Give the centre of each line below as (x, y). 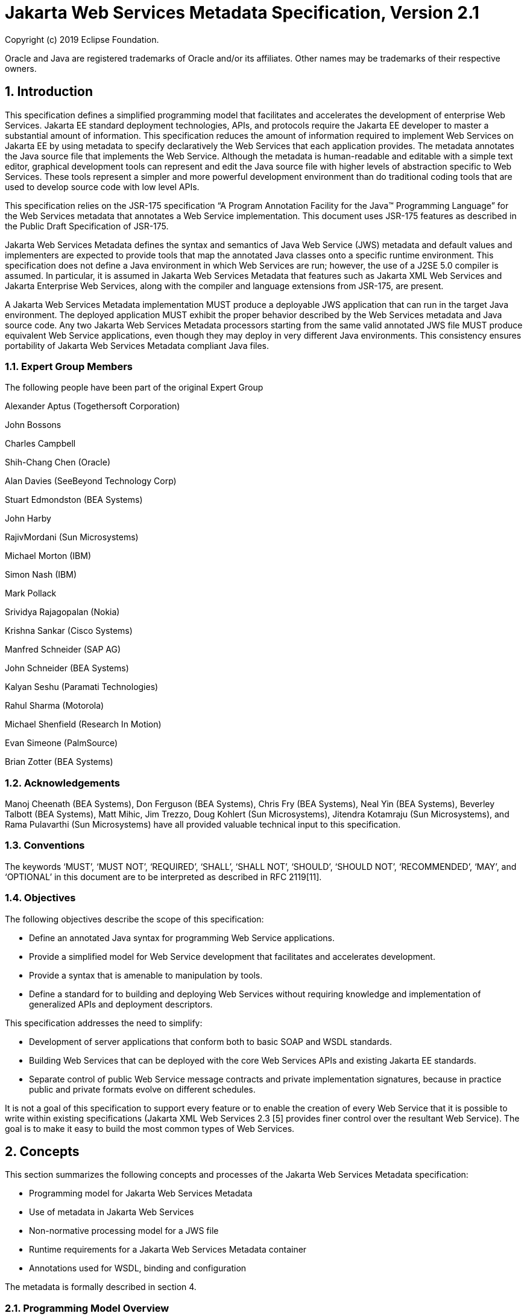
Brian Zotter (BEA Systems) (59, 762)
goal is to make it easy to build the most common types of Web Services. (150, 1128)
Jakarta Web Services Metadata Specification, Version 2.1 (242, 13)
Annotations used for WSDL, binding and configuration (138, 1268)
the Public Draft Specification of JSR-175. (87, 226)
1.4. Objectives (40, 898)
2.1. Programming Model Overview (87, 1308)
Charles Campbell (40, 444)
